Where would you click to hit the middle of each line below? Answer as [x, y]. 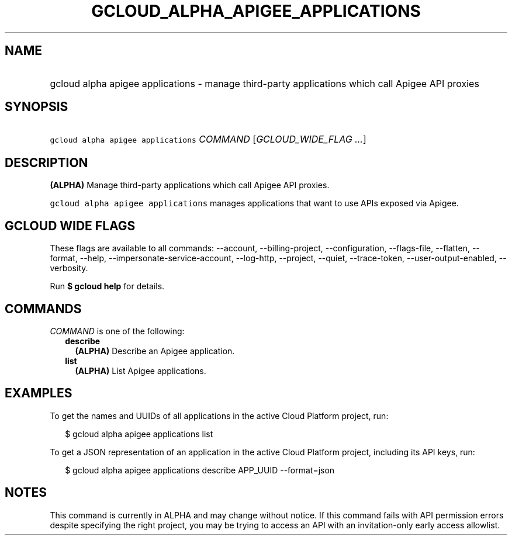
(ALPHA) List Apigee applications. [141, 371]
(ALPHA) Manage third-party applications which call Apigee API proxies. [190, 185]
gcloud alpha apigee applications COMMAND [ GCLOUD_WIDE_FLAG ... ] [208, 139]
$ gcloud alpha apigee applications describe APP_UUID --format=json [200, 470]
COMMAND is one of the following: [117, 331]
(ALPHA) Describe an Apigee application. [155, 351]
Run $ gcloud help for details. [107, 286]
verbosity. [69, 268]
